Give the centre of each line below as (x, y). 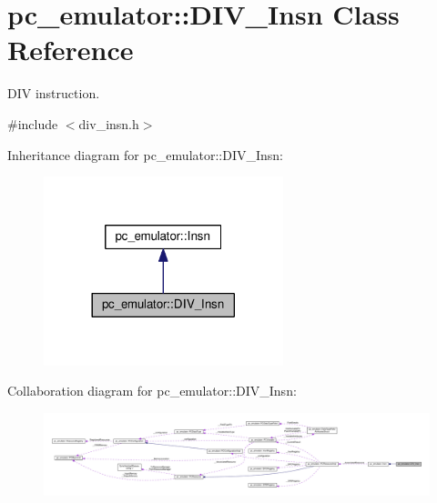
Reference (71, 50)
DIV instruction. (54, 93)
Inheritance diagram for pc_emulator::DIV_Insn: (146, 154)
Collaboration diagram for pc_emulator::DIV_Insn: (152, 391)
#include (33, 123)
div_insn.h (109, 123)
